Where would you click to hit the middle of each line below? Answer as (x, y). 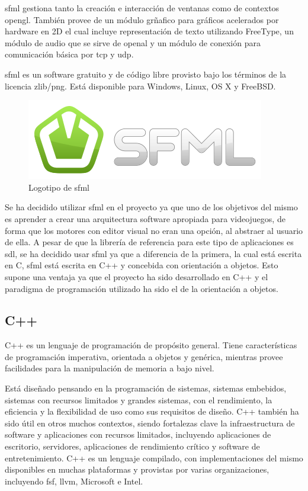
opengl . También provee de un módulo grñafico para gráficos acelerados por (142, 19)
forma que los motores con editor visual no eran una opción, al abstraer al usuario (154, 230)
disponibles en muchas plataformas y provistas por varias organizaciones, (137, 469)
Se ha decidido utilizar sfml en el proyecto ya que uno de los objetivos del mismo (151, 207)
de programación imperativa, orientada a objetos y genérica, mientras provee (144, 356)
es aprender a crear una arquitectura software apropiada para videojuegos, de (145, 218)
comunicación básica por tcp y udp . (69, 54)
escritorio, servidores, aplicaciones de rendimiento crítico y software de (132, 446)
